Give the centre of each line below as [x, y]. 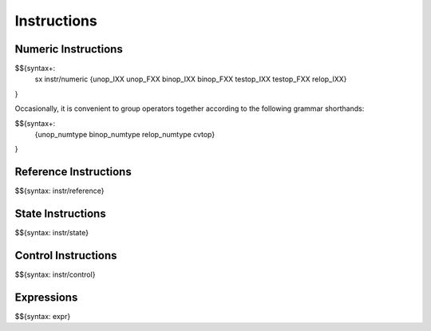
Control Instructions [66, 256]
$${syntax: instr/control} [55, 274]
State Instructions [61, 214]
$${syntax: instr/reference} [59, 191]
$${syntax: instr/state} [52, 233]
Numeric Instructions [69, 49]
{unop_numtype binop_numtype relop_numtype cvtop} [125, 135]
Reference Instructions [73, 172]
